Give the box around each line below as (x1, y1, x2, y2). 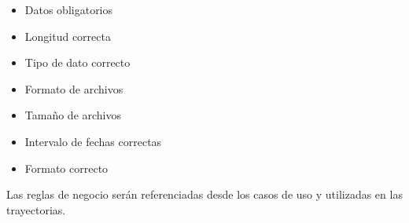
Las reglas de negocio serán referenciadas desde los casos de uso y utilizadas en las (6, 186, 403, 203)
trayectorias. (6, 201, 66, 218)
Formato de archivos (24, 80, 123, 97)
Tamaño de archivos (24, 107, 122, 123)
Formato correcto (24, 159, 109, 176)
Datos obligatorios (24, 2, 113, 17)
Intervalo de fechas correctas (24, 133, 162, 149)
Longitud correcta (24, 27, 111, 44)
